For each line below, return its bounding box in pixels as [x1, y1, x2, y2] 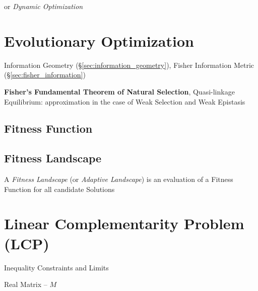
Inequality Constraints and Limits [4, 262, 109, 272]
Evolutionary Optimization [4, 30, 194, 51]
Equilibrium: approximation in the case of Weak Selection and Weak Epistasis [4, 96, 245, 107]
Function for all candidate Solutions [4, 183, 115, 194]
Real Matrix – [4, 279, 47, 289]
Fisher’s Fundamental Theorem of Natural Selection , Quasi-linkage [4, 86, 235, 96]
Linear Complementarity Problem [4, 213, 244, 234]
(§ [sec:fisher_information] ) [4, 69, 86, 80]
